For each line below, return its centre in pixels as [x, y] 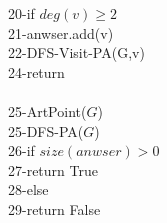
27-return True [53, 169]
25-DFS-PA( [46, 130]
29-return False [54, 208]
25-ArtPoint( [47, 110]
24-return [36, 71]
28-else [28, 189]
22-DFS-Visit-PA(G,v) [76, 52]
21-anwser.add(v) [61, 32]
